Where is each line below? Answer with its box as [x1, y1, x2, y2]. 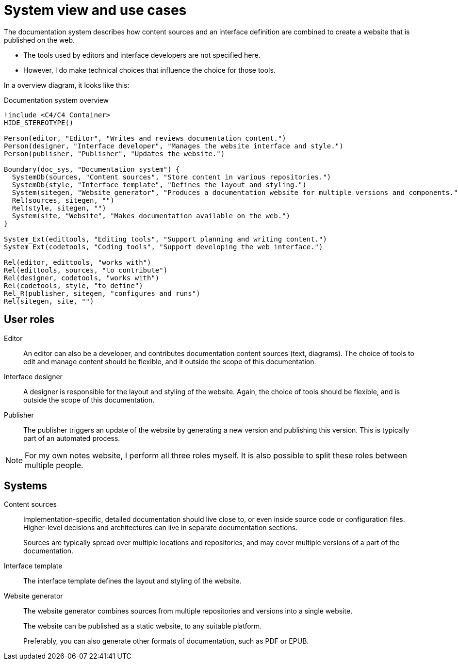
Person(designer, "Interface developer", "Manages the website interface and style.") [4, 142, 343, 150]
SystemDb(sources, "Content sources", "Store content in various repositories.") [12, 173, 331, 181]
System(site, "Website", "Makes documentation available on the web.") [12, 211, 291, 220]
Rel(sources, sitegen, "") [12, 196, 114, 204]
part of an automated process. [23, 434, 120, 442]
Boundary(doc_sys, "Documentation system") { [4, 165, 180, 173]
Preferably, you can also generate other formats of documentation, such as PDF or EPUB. [23, 637, 309, 646]
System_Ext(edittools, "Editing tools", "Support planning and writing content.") [4, 235, 327, 243]
